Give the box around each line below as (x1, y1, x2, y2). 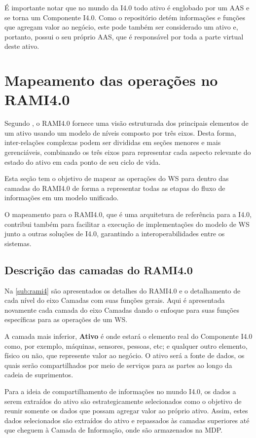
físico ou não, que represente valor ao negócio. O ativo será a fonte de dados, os (4, 350, 245, 361)
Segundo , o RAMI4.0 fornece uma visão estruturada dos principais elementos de (4, 118, 249, 128)
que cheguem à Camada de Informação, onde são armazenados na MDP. (4, 425, 222, 435)
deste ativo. (4, 41, 39, 51)
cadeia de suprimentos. (4, 369, 73, 380)
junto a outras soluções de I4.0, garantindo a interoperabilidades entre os (4, 228, 225, 239)
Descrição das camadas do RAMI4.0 (4, 262, 193, 277)
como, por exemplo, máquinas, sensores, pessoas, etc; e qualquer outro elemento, (4, 340, 248, 351)
